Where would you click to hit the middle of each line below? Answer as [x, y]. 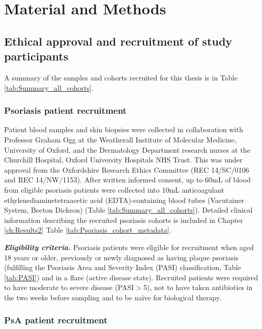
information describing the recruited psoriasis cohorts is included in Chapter [124, 220]
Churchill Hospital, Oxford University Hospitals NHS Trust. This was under [123, 160]
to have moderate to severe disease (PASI [69, 287]
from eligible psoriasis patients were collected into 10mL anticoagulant [114, 189]
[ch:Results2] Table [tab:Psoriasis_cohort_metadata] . [88, 230]
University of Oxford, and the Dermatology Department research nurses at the [127, 149]
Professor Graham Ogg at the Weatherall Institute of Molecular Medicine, [120, 139]
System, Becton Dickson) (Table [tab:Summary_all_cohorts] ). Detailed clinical [128, 210]
